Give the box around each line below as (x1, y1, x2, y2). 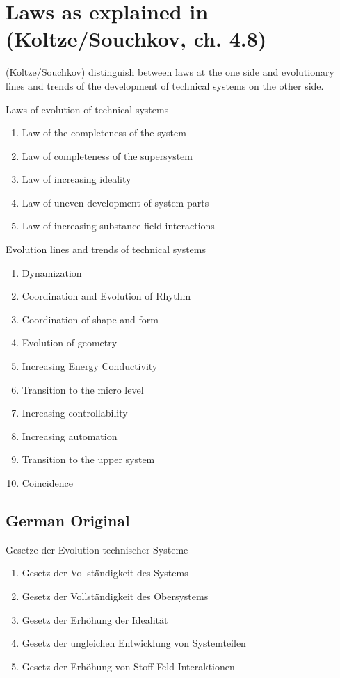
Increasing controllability (22, 405, 128, 420)
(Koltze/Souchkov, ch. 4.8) (6, 24, 267, 53)
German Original (6, 509, 130, 531)
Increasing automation (22, 428, 118, 443)
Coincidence (22, 476, 73, 490)
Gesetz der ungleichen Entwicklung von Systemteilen (22, 636, 246, 650)
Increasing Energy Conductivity (22, 359, 158, 373)
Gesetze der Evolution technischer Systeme (6, 542, 188, 556)
